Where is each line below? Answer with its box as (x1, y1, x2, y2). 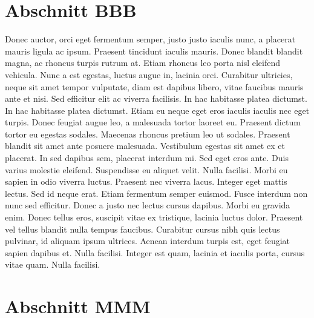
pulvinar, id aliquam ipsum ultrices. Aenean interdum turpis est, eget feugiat (5, 234, 290, 247)
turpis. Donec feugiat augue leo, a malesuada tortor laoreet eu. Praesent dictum (5, 116, 301, 128)
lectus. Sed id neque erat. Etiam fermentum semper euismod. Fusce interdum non (5, 187, 308, 199)
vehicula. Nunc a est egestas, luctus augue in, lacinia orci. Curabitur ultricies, (5, 68, 293, 81)
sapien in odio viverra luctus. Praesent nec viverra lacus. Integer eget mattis (5, 175, 287, 188)
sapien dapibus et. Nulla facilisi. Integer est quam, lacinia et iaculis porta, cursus (5, 246, 305, 259)
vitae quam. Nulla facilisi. (5, 258, 100, 271)
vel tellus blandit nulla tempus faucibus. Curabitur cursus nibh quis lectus (5, 222, 280, 235)
